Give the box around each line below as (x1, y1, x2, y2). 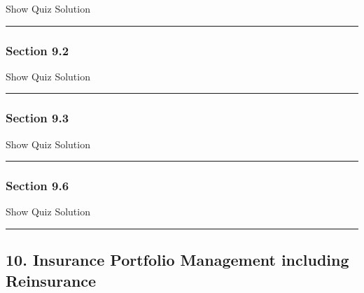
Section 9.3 (6, 109, 69, 127)
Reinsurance (6, 269, 97, 291)
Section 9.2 (6, 41, 69, 59)
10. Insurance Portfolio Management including (6, 249, 349, 271)
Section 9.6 (6, 177, 69, 194)
